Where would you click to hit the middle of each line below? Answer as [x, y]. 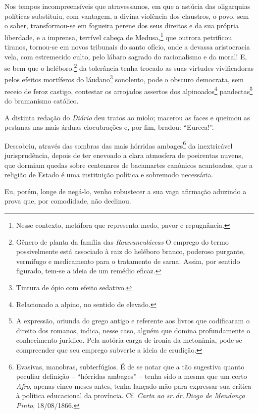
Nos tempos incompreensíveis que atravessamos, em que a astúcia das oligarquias [128, 6]
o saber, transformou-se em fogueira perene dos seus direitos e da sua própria [122, 26]
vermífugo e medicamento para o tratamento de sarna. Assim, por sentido [128, 261]
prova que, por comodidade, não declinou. [68, 201]
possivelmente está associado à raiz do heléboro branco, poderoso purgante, [130, 251]
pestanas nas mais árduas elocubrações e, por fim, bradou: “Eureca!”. [109, 127]
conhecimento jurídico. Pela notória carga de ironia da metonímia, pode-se [129, 340]
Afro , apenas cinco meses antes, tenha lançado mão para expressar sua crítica [134, 386]
